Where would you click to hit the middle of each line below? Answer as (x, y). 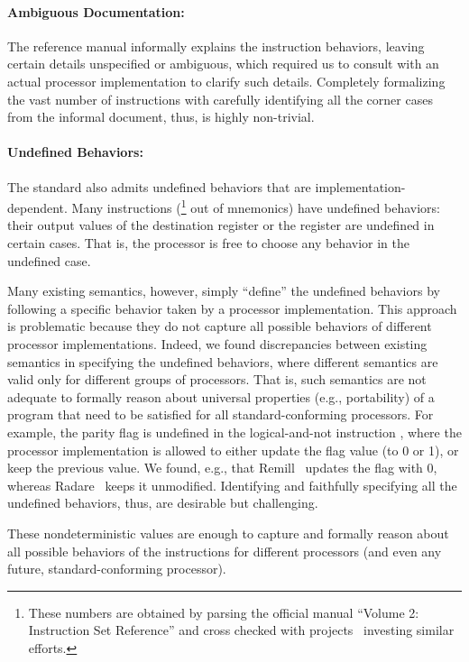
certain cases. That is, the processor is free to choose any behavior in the (208, 243)
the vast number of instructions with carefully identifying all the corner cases (220, 99)
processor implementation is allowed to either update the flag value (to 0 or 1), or (233, 450)
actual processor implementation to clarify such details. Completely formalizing (226, 81)
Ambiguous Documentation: (96, 11)
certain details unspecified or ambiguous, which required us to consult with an (223, 64)
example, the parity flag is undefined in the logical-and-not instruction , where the (234, 432)
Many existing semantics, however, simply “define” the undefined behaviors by (224, 291)
